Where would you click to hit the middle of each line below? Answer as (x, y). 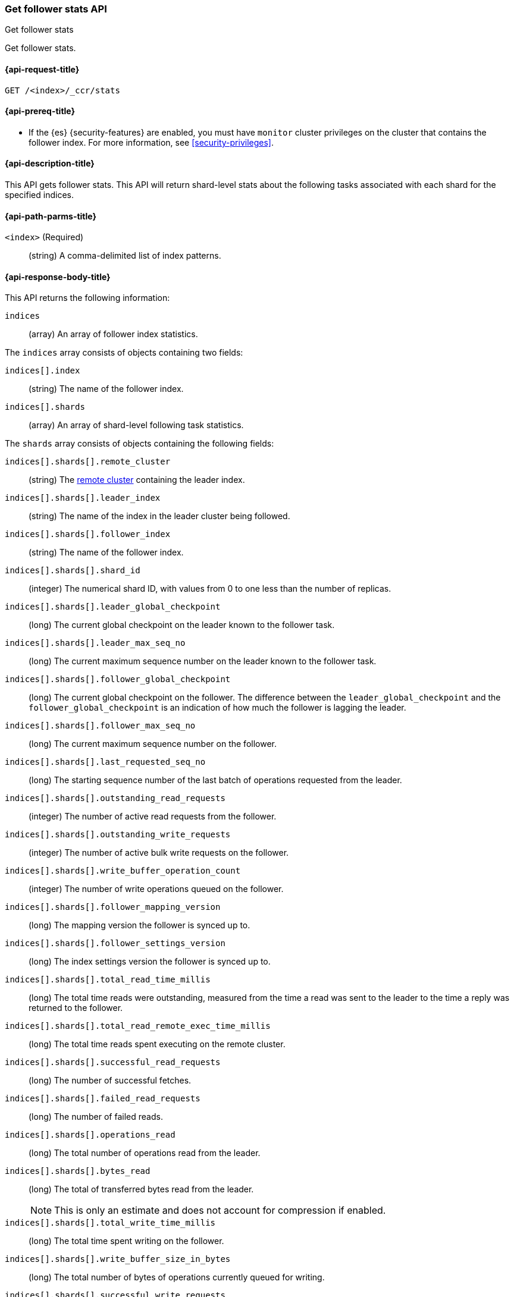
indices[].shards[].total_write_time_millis (110, 1223)
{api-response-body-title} (58, 277)
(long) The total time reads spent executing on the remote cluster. (157, 1044)
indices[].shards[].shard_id (73, 571)
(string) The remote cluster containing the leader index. (137, 480)
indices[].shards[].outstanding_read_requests (115, 798)
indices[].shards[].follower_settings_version (115, 943)
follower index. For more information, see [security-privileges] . (151, 142)
